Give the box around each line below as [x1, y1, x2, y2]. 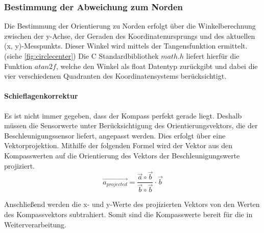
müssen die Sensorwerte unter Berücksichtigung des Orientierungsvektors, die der [4, 120, 258, 131]
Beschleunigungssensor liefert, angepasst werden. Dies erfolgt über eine [4, 130, 226, 141]
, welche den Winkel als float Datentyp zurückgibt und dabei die [56, 60, 258, 71]
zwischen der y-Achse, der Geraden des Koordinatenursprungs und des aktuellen [4, 30, 255, 41]
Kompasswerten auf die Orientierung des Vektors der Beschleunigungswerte [4, 150, 240, 160]
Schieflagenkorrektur [4, 90, 78, 101]
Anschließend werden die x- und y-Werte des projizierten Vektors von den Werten [4, 199, 260, 209]
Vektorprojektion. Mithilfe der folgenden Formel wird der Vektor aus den [4, 140, 233, 151]
